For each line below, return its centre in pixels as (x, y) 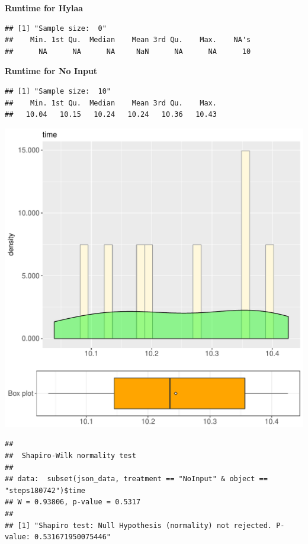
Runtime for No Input (51, 71)
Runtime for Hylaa (44, 8)
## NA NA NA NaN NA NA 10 (128, 51)
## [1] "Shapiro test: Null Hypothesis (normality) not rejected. (139, 525)
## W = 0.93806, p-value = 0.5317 (73, 502)
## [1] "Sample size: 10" (58, 91)
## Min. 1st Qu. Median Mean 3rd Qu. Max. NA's (128, 40)
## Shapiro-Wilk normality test (70, 455)
